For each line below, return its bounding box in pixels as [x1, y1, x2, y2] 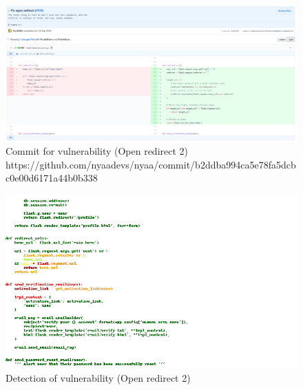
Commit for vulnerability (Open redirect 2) [6, 144, 189, 158]
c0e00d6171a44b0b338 [6, 171, 98, 185]
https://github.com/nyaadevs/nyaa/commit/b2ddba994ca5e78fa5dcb [6, 157, 296, 171]
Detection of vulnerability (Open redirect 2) [6, 371, 191, 385]
